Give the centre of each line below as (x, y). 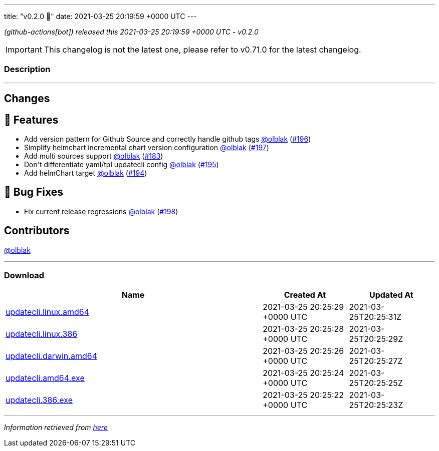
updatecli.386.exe (39, 400)
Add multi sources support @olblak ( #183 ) (94, 156)
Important (24, 50)
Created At (305, 295)
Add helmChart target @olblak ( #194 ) (86, 173)
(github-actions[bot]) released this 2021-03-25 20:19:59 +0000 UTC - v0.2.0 (131, 32)
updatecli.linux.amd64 (48, 312)
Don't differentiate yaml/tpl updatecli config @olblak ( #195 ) (122, 165)
